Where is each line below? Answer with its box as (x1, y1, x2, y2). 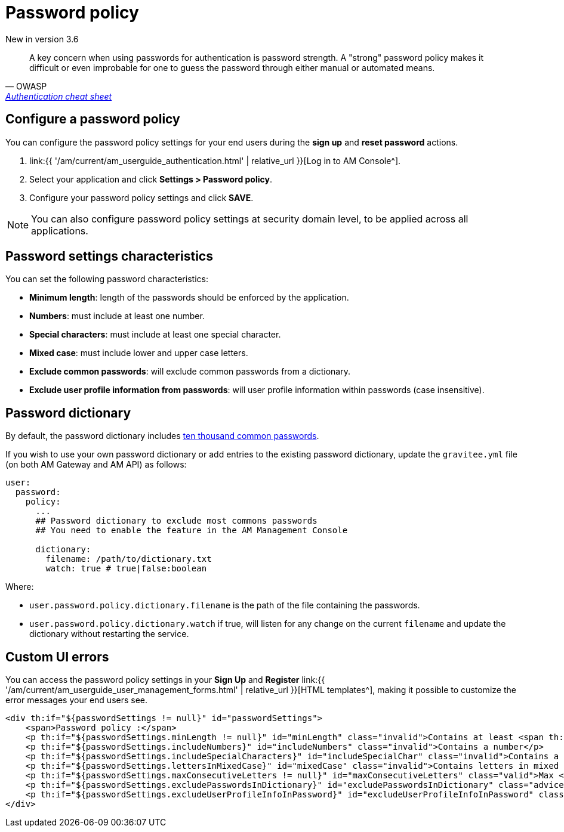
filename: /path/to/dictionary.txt (45, 554, 212, 564)
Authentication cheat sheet (5, 91, 112, 101)
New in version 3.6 (5, 33, 79, 44)
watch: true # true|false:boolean (45, 564, 207, 574)
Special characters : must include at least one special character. (29, 329, 281, 340)
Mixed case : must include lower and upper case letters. (29, 348, 248, 358)
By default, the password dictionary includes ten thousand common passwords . (5, 431, 319, 441)
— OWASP (5, 81, 47, 91)
